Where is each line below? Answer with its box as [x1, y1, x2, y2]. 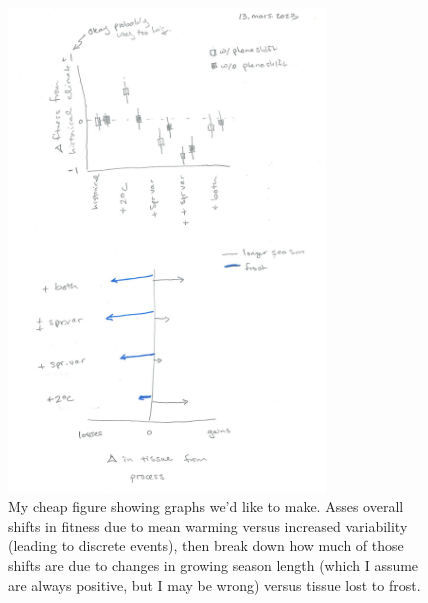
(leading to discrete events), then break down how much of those [8, 535, 404, 556]
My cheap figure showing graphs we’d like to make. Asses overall [8, 496, 404, 517]
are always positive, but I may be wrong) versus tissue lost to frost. [8, 574, 421, 595]
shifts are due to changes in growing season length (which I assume [8, 554, 419, 575]
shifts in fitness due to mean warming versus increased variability [8, 515, 408, 536]
